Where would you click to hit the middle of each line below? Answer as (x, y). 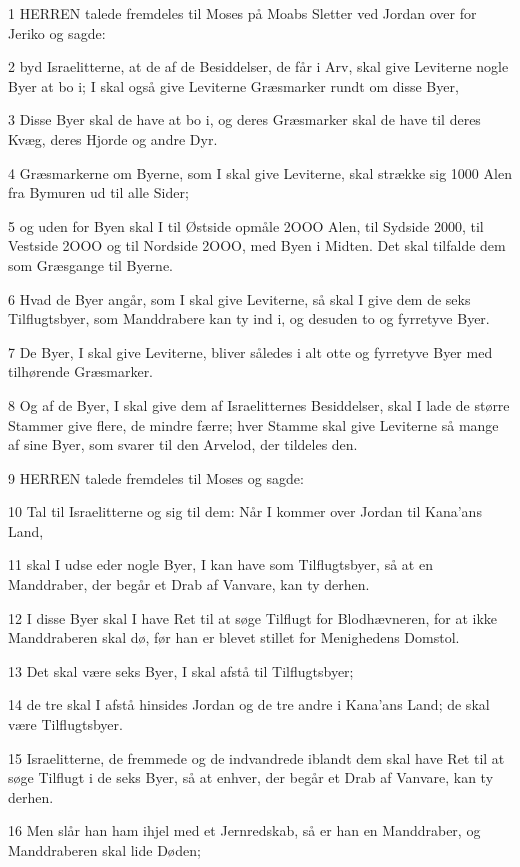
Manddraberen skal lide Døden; (104, 850)
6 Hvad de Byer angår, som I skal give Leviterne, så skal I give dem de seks (239, 298)
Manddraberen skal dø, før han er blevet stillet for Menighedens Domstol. (234, 637)
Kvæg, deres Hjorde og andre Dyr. (113, 138)
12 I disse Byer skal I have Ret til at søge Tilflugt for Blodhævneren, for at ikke (253, 617)
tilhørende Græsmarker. (81, 371)
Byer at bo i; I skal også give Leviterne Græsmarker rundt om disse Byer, (233, 85)
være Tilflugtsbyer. (65, 724)
